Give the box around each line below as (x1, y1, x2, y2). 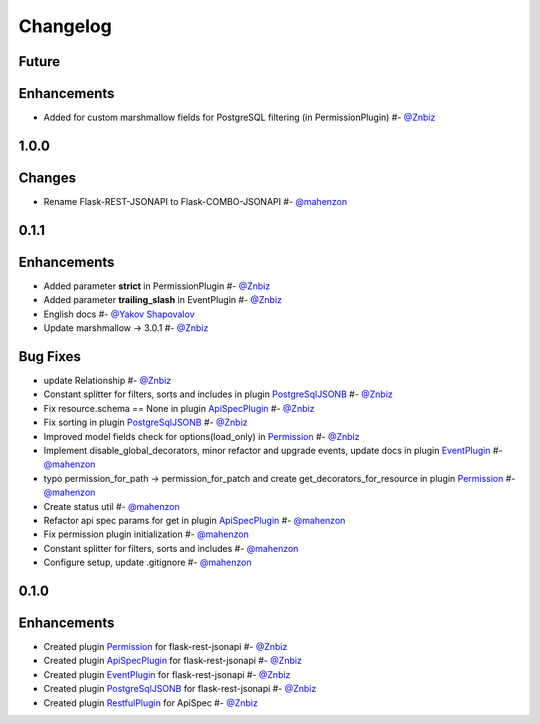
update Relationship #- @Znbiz (43, 375, 172, 386)
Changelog (18, 15, 112, 37)
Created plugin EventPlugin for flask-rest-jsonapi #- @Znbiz (43, 668, 291, 680)
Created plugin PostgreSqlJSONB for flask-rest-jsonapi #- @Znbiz (43, 683, 317, 695)
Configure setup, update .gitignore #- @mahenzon (43, 556, 252, 569)
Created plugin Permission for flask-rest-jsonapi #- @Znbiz (43, 641, 288, 652)
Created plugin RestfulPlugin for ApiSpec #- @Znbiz (43, 696, 259, 709)
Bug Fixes (18, 348, 82, 365)
